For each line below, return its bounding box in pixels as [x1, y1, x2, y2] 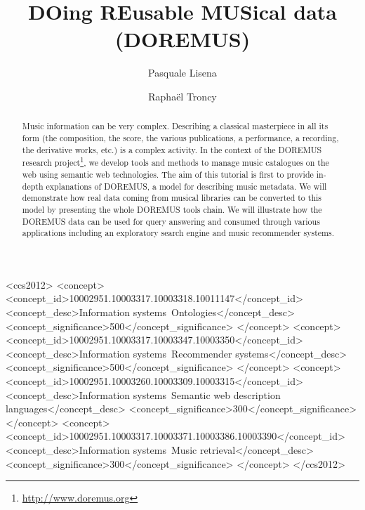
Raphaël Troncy [148, 89, 217, 103]
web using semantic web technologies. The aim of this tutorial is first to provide [22, 168, 314, 180]
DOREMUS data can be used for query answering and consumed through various [22, 215, 320, 227]
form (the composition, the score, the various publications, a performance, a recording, [22, 131, 339, 143]
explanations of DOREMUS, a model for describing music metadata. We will [46, 180, 327, 192]
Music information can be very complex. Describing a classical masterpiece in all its [22, 120, 328, 132]
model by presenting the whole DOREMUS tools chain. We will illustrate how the [22, 203, 322, 215]
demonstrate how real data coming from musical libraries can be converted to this [22, 192, 321, 204]
